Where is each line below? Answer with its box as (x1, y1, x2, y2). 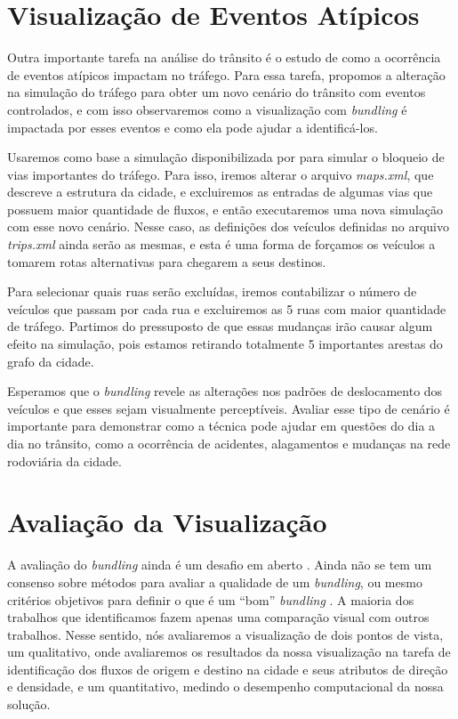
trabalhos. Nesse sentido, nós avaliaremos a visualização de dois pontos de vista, (7, 625, 444, 643)
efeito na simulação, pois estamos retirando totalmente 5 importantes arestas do (7, 335, 443, 353)
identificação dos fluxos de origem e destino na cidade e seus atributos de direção (7, 659, 448, 678)
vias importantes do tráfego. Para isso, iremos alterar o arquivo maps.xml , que (7, 165, 434, 183)
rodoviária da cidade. (7, 451, 122, 470)
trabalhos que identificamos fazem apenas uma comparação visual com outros (7, 608, 430, 626)
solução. (7, 695, 51, 714)
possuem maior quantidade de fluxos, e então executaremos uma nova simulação (7, 199, 444, 218)
